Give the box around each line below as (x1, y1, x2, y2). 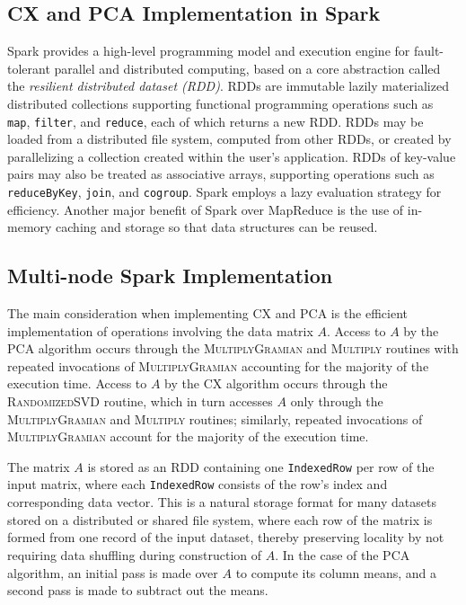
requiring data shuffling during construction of (7, 545, 262, 564)
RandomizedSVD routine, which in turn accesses (7, 392, 273, 411)
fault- (413, 41, 444, 60)
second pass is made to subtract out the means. (7, 581, 268, 600)
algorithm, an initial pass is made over (7, 563, 218, 582)
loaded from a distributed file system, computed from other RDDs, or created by (7, 129, 452, 148)
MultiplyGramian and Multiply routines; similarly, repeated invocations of (7, 409, 423, 428)
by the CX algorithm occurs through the (164, 374, 388, 393)
